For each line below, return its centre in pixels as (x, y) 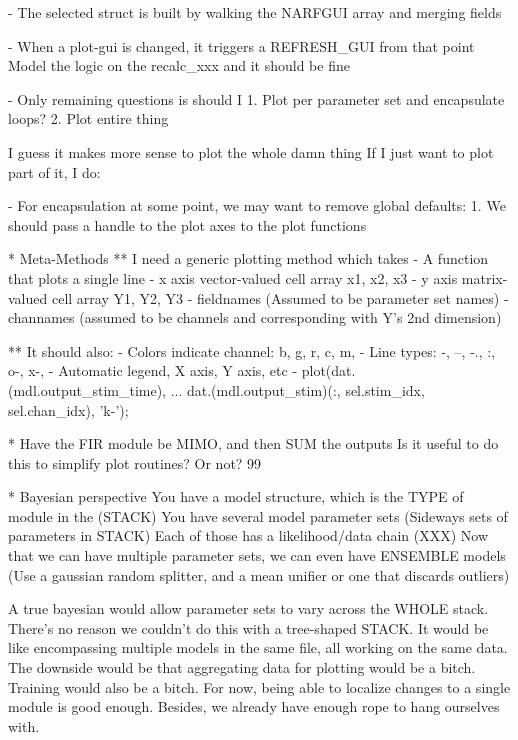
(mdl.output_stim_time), (87, 389)
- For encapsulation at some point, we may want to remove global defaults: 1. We (257, 205)
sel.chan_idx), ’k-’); (68, 409)
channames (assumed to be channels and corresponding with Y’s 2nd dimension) (255, 317)
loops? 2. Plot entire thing (88, 118)
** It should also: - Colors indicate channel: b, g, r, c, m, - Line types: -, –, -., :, (252, 350)
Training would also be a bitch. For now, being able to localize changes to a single (259, 686)
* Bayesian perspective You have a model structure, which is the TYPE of (236, 496)
